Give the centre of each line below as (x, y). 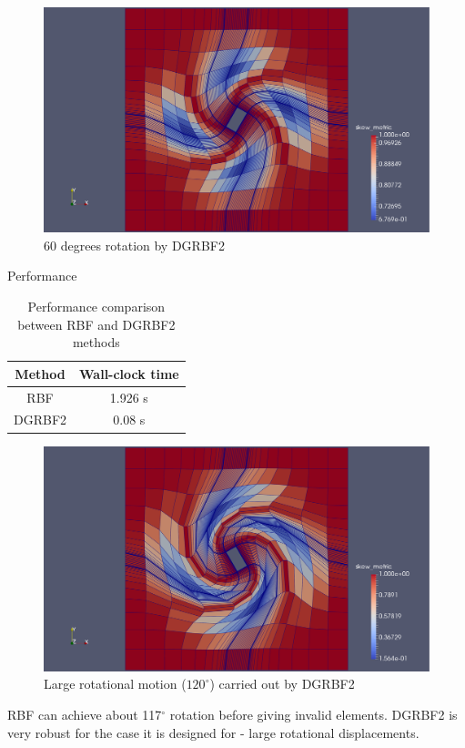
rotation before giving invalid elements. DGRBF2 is (313, 714)
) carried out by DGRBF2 (282, 684)
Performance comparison (96, 306)
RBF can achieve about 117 (85, 714)
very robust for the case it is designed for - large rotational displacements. (213, 732)
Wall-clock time (129, 373)
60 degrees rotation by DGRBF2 (134, 245)
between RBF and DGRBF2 (96, 324)
